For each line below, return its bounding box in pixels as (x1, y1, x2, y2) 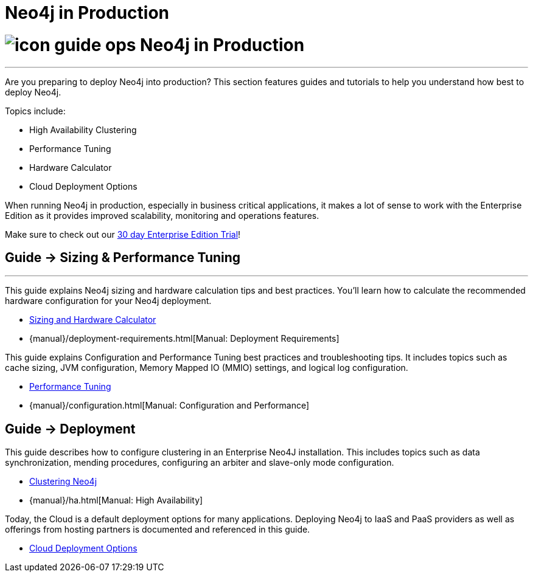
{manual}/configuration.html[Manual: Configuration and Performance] (29, 400, 310, 411)
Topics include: (5, 105, 66, 116)
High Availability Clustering (29, 124, 137, 135)
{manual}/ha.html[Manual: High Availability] (29, 495, 203, 506)
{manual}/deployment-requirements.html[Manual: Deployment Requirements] (29, 333, 340, 344)
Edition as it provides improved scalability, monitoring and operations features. (5, 210, 319, 221)
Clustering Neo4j (29, 476, 97, 487)
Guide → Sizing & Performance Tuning (5, 249, 241, 265)
